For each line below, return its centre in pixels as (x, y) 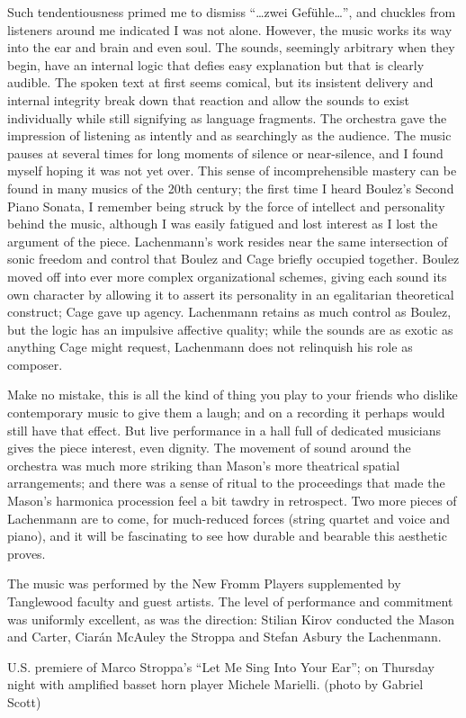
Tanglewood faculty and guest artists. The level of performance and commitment (230, 601)
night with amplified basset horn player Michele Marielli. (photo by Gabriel (215, 684)
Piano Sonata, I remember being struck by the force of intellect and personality (226, 206)
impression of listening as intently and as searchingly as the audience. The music (229, 135)
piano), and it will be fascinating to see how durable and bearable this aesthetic (227, 536)
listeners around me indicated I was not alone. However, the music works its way (230, 29)
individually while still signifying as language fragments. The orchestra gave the (227, 117)
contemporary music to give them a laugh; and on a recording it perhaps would (226, 413)
